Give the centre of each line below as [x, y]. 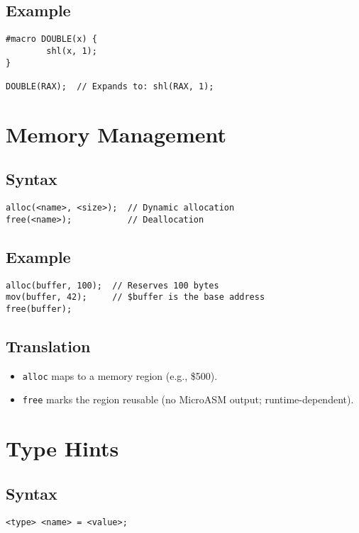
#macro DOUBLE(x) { [51, 39]
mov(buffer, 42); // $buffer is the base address [136, 297]
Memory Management [116, 134]
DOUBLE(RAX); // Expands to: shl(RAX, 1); [110, 86]
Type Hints [62, 448]
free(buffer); [39, 309]
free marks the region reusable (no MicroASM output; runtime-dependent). [188, 399]
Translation [48, 346]
